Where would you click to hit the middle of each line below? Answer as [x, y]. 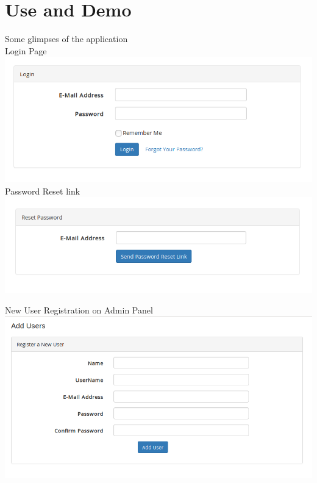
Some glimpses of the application [66, 39]
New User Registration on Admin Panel [79, 309]
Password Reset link [43, 191]
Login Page [26, 50]
